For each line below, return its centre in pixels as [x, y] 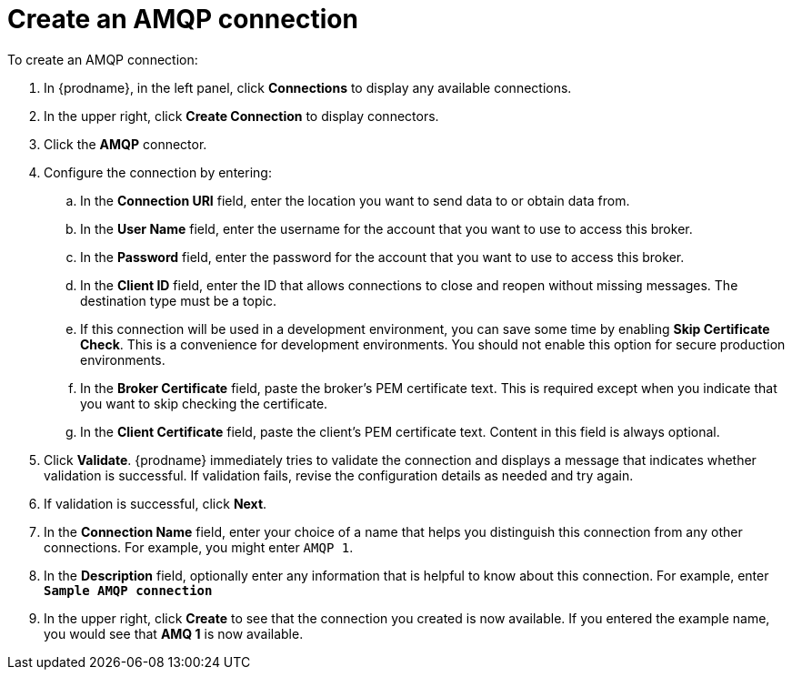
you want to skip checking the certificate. [204, 403]
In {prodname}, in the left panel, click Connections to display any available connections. [308, 87]
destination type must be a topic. [178, 300]
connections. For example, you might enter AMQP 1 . [199, 547]
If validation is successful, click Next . [155, 503]
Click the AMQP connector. [125, 144]
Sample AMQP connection [128, 590]
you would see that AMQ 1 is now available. [174, 633]
